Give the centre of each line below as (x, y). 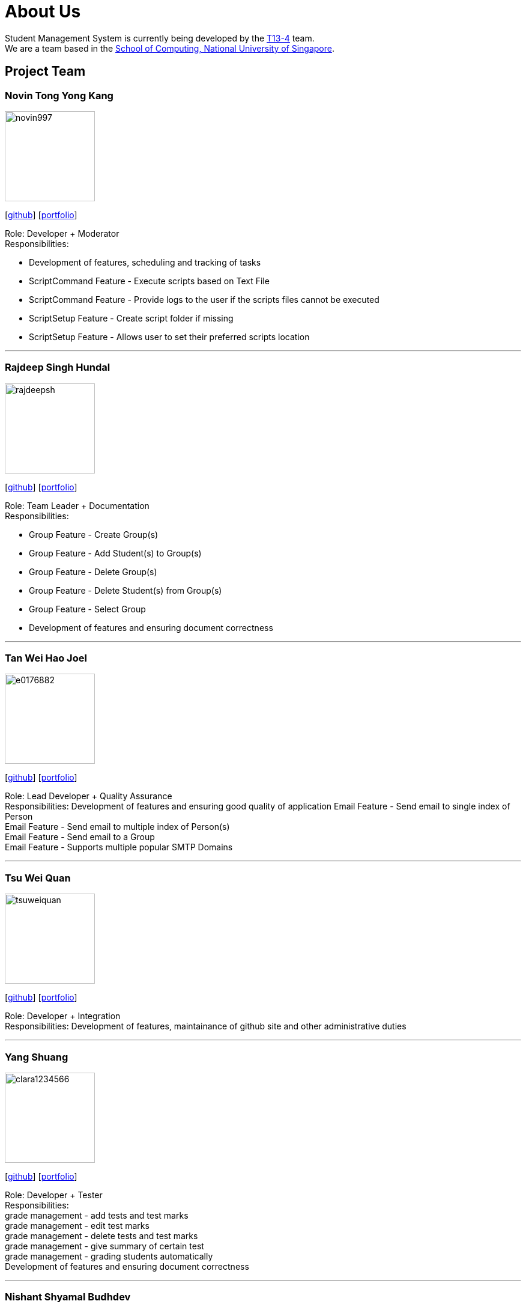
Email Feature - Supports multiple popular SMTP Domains (119, 847)
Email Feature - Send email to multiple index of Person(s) (117, 827)
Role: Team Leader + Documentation (77, 505)
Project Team (45, 72)
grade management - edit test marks (77, 1225)
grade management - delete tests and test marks (101, 1235)
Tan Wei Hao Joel (46, 658)
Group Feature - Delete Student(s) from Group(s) (125, 590)
